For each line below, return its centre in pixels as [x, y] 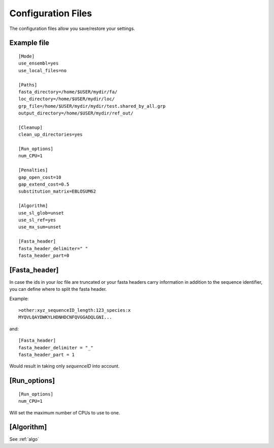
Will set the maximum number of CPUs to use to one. [65, 412]
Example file [29, 43]
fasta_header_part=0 [44, 255]
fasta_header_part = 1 [47, 354]
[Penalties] [33, 170]
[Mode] [27, 56]
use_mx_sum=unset [40, 227]
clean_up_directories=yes [51, 135]
